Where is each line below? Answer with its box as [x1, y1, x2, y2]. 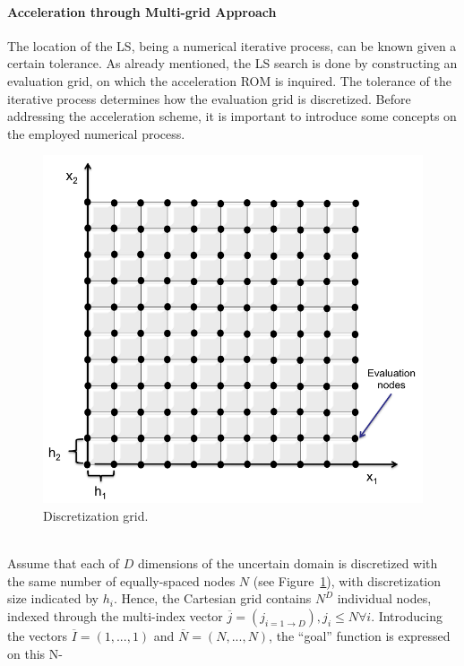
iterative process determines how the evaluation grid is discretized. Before [7, 89, 411, 108]
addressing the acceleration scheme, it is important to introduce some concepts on [7, 107, 457, 125]
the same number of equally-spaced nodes [7, 571, 236, 590]
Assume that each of [7, 554, 119, 573]
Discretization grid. [43, 506, 149, 524]
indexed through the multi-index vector [7, 606, 223, 625]
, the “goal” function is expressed [269, 626, 451, 644]
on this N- [7, 644, 63, 662]
